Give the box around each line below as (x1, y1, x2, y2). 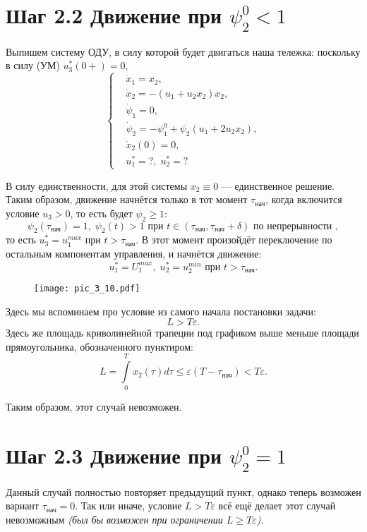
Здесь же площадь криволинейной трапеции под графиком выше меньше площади (6, 325, 359, 340)
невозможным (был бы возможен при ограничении (6, 512, 223, 526)
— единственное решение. (221, 178, 335, 193)
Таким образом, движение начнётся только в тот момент (6, 192, 248, 207)
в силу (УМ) (6, 58, 60, 73)
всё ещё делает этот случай (218, 498, 336, 513)
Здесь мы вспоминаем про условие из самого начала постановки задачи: (6, 303, 316, 318)
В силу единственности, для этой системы (6, 178, 188, 193)
